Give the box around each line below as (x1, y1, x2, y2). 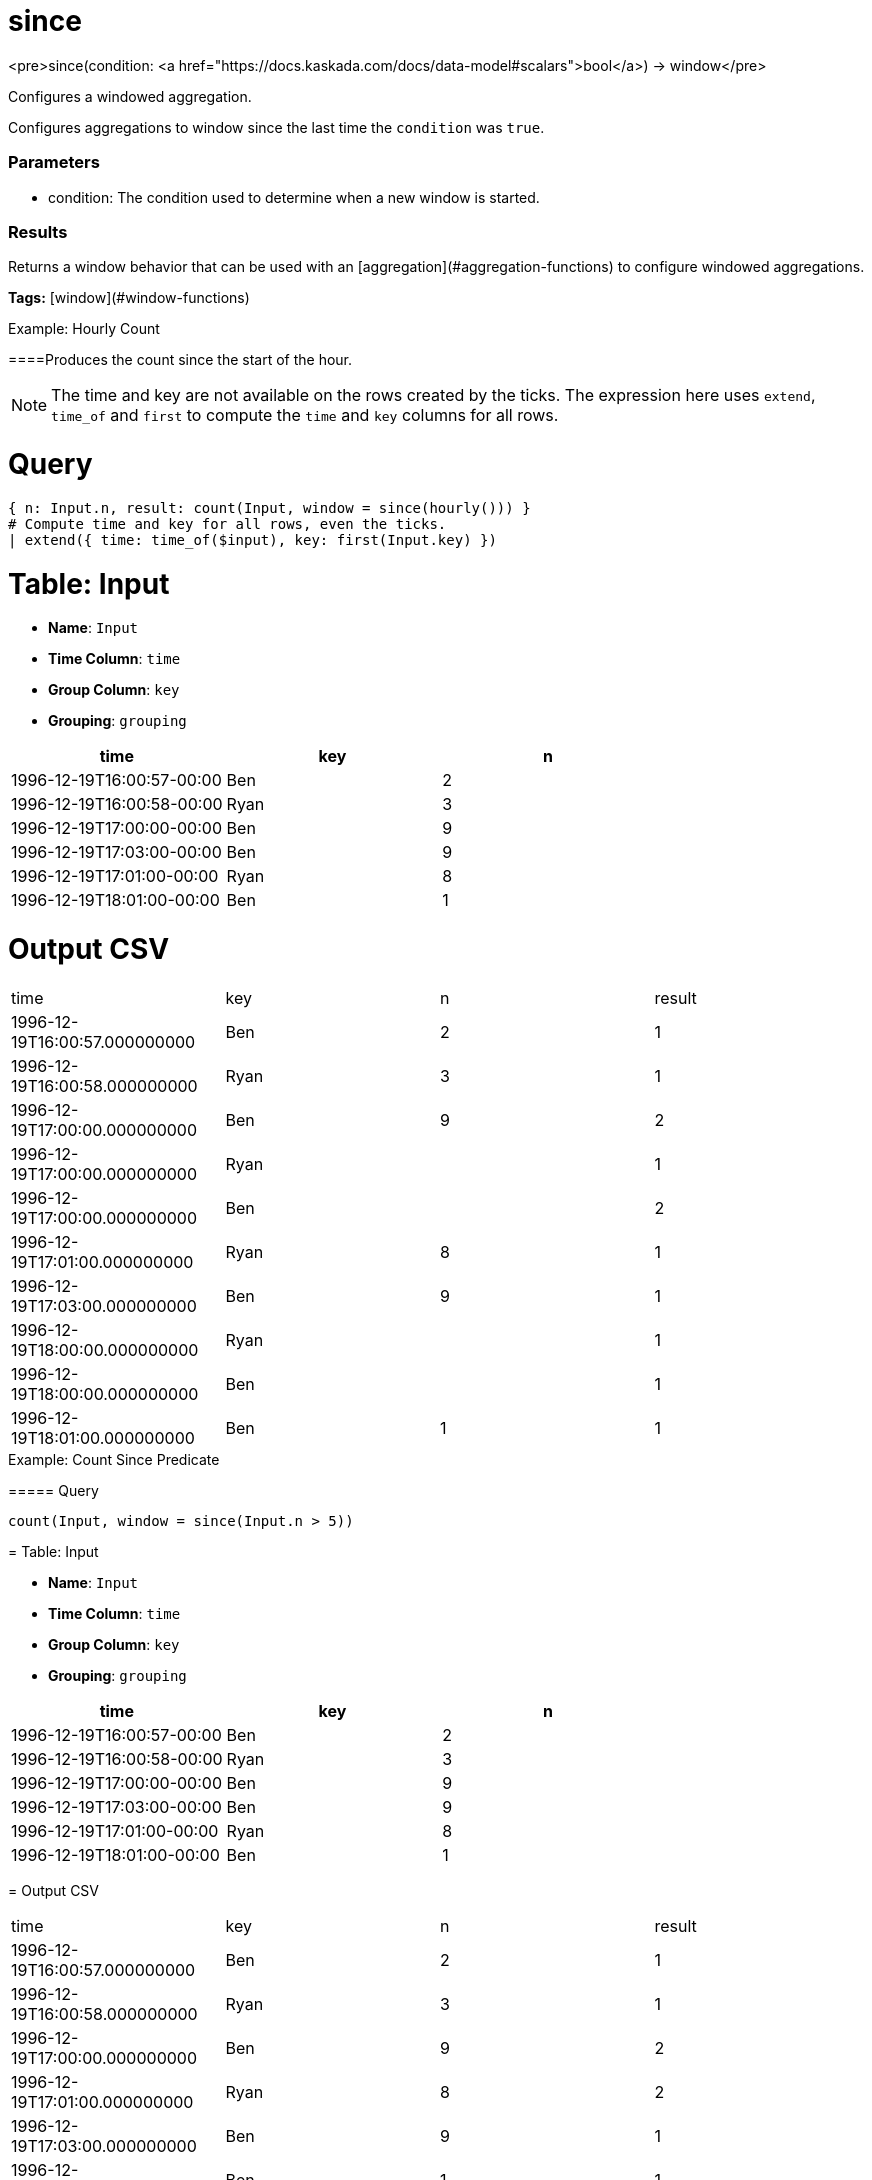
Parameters (8, 152, 100, 173)
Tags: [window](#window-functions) (8, 289, 250, 307)
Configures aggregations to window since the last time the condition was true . (8, 118, 545, 136)
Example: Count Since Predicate (8, 1450, 220, 1468)
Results (8, 221, 68, 242)
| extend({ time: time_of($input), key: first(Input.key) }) (8, 531, 497, 548)
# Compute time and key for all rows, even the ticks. (8, 515, 447, 532)
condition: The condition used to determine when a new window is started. (48, 188, 540, 206)
